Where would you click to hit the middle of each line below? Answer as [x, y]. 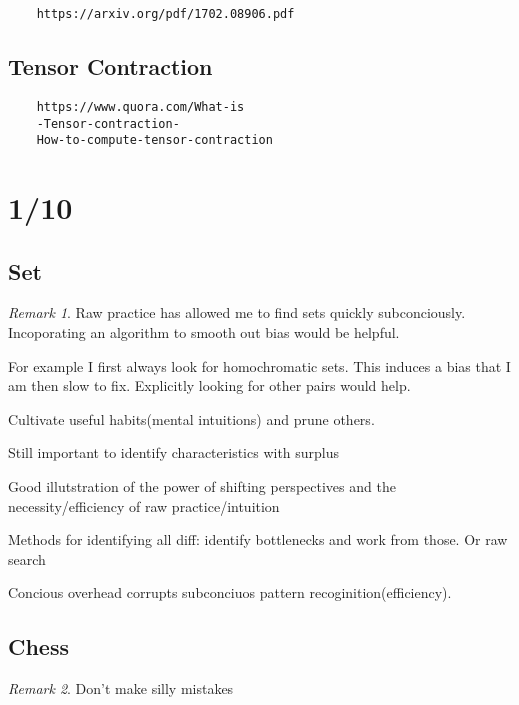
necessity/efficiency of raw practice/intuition [144, 505]
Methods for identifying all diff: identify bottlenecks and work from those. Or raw [258, 539]
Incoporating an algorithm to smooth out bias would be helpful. [204, 332]
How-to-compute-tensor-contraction [154, 140]
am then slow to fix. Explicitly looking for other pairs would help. [209, 385]
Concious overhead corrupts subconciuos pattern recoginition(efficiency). [230, 592]
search [27, 558]
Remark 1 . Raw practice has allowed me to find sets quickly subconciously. [237, 312]
